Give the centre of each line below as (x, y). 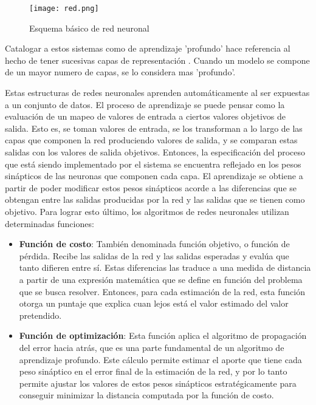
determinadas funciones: (50, 223)
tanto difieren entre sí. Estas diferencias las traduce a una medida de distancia (165, 267)
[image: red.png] (64, 9)
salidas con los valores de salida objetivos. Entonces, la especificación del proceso (155, 152)
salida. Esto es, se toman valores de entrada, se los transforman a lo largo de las (154, 128)
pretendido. (40, 315)
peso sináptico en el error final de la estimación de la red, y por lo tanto (153, 371)
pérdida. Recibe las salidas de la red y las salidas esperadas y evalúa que (154, 255)
